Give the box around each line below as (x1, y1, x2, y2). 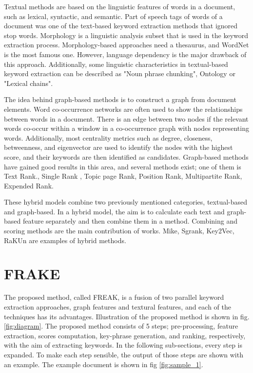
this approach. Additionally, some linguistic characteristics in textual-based (4, 59, 228, 69)
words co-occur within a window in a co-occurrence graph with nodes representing (4, 123, 249, 133)
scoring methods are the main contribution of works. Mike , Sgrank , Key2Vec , (4, 226, 234, 236)
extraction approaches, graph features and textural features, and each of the (4, 301, 231, 311)
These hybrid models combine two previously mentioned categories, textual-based (4, 197, 248, 207)
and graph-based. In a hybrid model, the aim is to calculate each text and (4, 206, 225, 216)
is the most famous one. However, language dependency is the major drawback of (4, 49, 247, 59)
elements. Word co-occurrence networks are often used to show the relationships (4, 104, 243, 114)
